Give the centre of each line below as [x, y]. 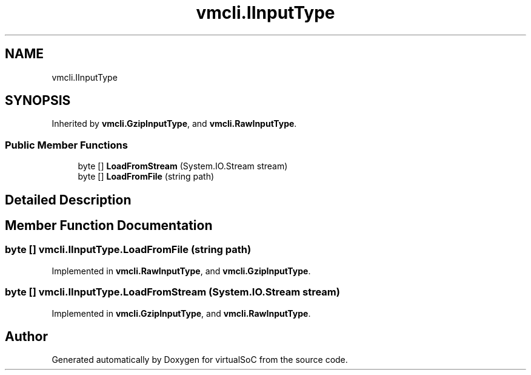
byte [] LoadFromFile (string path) [146, 177]
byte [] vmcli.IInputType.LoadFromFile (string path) [128, 250]
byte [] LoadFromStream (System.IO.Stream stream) [183, 166]
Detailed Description [68, 200]
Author [26, 336]
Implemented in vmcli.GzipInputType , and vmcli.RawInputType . [181, 313]
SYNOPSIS [38, 101]
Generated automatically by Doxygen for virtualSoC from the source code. [200, 360]
